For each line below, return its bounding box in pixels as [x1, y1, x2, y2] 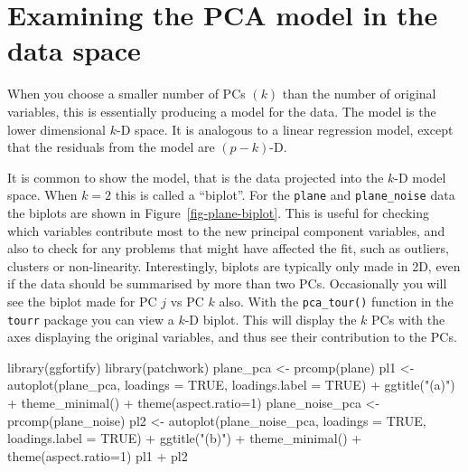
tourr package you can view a [7, 309, 174, 328]
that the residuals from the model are [7, 137, 215, 156]
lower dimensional [7, 119, 107, 138]
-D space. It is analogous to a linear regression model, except [116, 119, 454, 138]
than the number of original [282, 84, 436, 103]
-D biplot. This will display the [184, 309, 357, 328]
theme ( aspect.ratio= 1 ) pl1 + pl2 [7, 446, 188, 465]
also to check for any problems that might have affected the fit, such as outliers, [7, 239, 449, 258]
